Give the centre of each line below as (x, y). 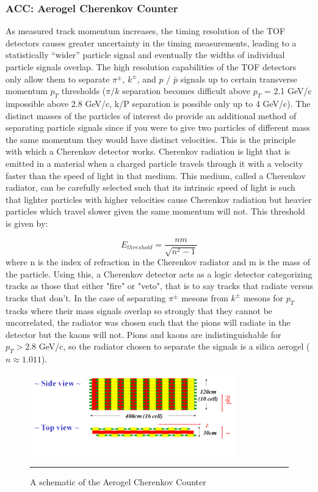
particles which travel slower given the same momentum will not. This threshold (155, 211)
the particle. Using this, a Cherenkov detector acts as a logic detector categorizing (159, 274)
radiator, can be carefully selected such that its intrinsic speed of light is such (150, 187)
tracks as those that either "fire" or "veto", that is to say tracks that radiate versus (159, 286)
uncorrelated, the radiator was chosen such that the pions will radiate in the (148, 322)
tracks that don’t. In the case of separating (86, 297)
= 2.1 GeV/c (288, 91)
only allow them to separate (58, 79)
